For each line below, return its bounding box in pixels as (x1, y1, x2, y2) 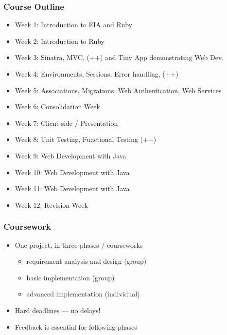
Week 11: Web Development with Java (15, 183, 130, 194)
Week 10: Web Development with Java (15, 167, 130, 177)
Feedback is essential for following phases (15, 321, 137, 332)
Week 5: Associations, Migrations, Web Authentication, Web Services (15, 85, 222, 95)
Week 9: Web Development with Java (15, 150, 126, 160)
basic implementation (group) (26, 272, 115, 282)
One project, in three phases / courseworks (15, 239, 143, 250)
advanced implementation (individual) (26, 289, 140, 299)
